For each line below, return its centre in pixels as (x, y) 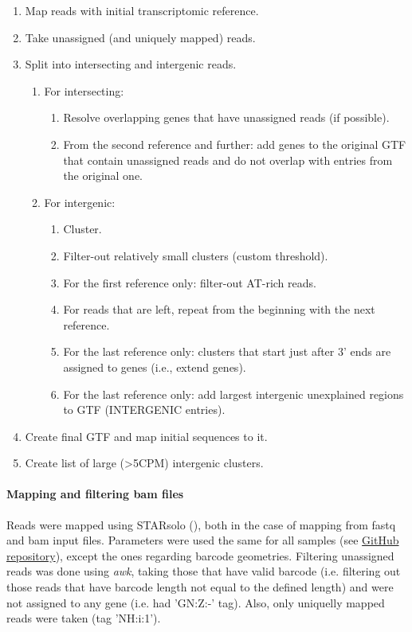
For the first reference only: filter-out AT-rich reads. (190, 282)
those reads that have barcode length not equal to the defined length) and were (200, 587)
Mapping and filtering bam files (95, 494)
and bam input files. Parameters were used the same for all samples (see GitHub (203, 540)
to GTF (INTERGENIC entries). (144, 410)
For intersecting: (84, 90)
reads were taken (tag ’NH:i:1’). (84, 618)
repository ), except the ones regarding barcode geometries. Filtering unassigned (200, 555)
